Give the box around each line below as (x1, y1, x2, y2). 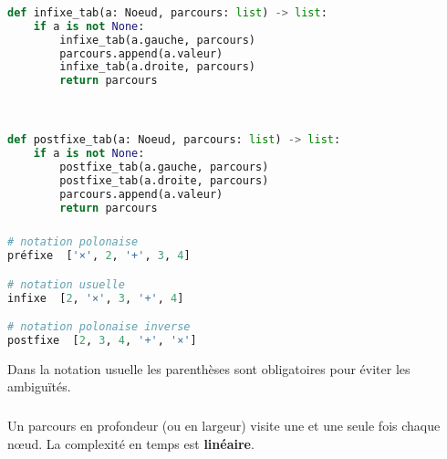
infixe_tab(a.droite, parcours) (59, 60, 256, 74)
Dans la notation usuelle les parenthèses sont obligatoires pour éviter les (7, 359, 411, 378)
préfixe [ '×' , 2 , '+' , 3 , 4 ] (7, 249, 191, 263)
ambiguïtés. (7, 377, 71, 396)
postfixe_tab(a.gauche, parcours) (59, 160, 269, 173)
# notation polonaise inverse (7, 320, 191, 334)
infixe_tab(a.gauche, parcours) (59, 33, 256, 47)
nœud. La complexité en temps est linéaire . (7, 433, 255, 453)
